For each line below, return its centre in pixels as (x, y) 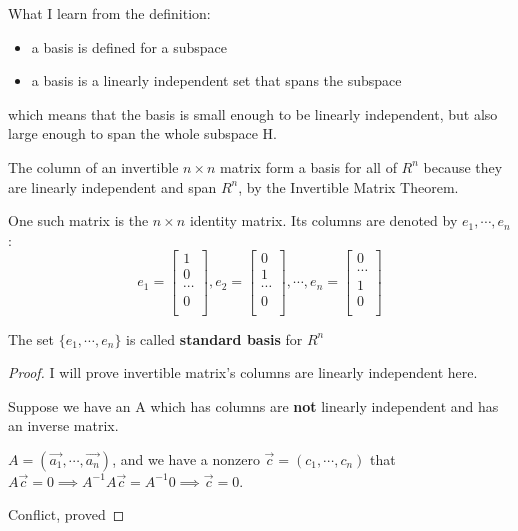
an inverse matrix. (63, 425)
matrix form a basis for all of (308, 166)
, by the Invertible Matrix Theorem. (348, 186)
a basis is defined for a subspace (129, 46)
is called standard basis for (214, 338)
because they (463, 166)
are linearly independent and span (112, 186)
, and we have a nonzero (186, 458)
